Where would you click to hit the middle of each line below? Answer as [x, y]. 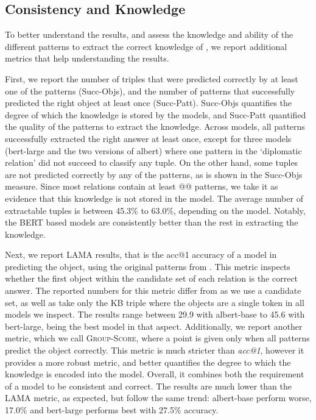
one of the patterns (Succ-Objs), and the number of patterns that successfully [150, 91]
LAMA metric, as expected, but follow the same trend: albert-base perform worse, [158, 398]
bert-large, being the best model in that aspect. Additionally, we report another [154, 326]
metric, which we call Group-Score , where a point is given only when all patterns [157, 338]
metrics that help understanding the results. [87, 58]
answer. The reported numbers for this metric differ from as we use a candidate [153, 290]
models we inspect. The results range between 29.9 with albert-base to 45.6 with [155, 314]
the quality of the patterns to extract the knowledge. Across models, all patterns [155, 126]
